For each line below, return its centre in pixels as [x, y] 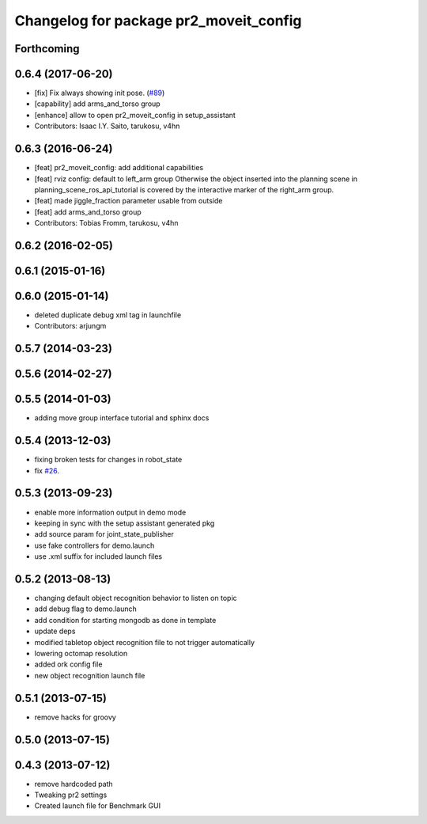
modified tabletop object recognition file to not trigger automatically [145, 642]
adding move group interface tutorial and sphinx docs [122, 418]
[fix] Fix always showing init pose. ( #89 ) [100, 93]
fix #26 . [47, 470]
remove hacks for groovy [75, 717]
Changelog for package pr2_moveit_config [158, 21]
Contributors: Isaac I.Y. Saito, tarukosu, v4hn [107, 126]
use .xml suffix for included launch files [98, 556]
